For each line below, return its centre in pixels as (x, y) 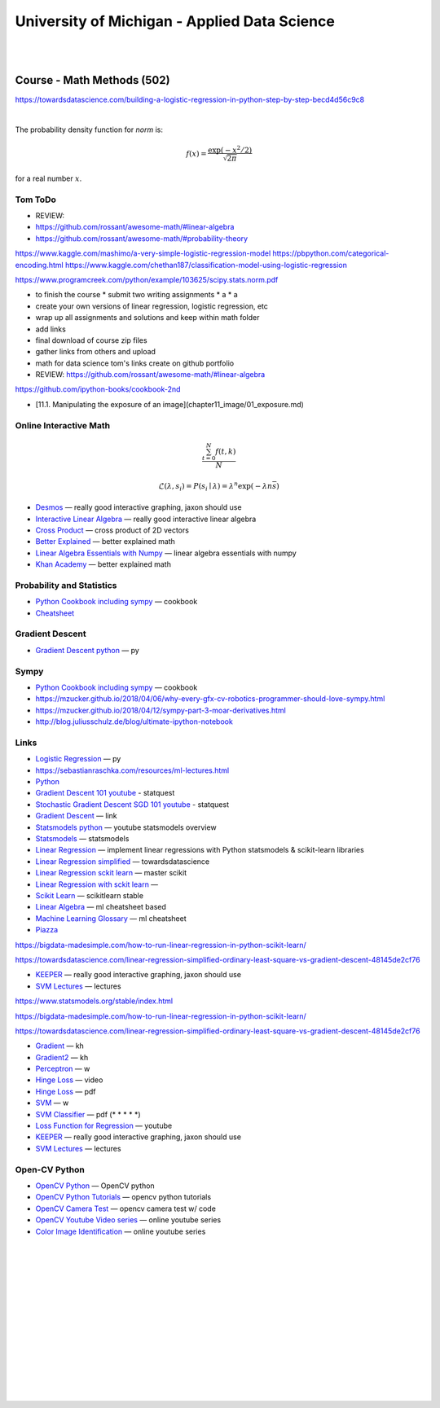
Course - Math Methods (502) (92, 80)
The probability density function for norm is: (89, 129)
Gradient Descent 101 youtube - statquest (105, 793)
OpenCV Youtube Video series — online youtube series (128, 1220)
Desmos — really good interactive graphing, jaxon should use (139, 507)
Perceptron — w (63, 1069)
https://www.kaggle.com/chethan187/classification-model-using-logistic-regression (207, 265)
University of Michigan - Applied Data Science (175, 21)
